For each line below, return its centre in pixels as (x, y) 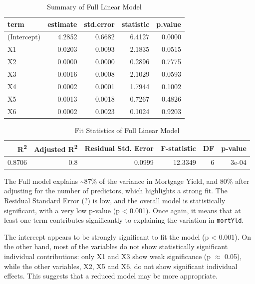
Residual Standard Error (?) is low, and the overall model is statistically (115, 200)
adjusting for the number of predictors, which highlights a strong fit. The (116, 191)
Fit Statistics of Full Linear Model (127, 130)
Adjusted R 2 (56, 148)
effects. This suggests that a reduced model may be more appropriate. (111, 276)
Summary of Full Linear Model (94, 6)
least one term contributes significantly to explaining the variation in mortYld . (124, 220)
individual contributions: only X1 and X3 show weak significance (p (108, 256)
